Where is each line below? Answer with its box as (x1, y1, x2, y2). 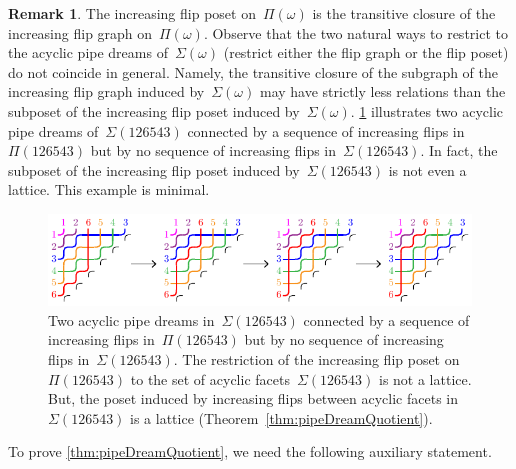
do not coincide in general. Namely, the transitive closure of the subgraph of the (8, 61, 499, 82)
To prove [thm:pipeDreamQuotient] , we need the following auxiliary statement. (8, 441, 492, 462)
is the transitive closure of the (312, 3, 496, 23)
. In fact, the (420, 140, 498, 161)
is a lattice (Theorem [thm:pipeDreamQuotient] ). (130, 407, 433, 428)
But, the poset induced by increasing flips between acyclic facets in (48, 388, 459, 409)
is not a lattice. (378, 368, 472, 389)
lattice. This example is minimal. (8, 179, 210, 200)
